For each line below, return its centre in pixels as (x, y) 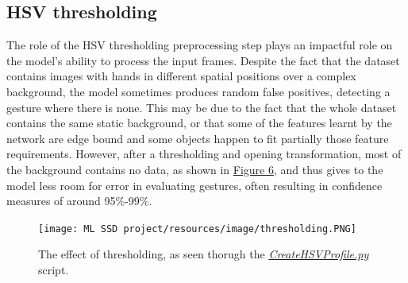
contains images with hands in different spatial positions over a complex (181, 76)
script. (54, 269)
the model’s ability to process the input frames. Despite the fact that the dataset (203, 60)
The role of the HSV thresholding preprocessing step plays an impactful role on (200, 45)
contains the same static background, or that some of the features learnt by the (199, 123)
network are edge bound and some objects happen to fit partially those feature (198, 138)
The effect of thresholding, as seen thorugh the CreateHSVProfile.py (204, 254)
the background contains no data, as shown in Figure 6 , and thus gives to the (195, 169)
